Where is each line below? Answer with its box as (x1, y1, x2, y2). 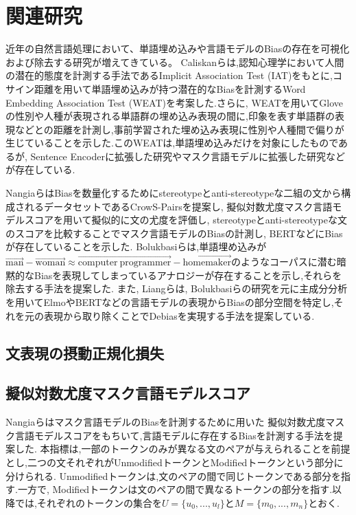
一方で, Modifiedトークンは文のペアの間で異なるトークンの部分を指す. (17, 482, 333, 496)
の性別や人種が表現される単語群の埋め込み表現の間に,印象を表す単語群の (5, 109, 335, 123)
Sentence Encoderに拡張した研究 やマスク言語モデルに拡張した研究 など (30, 149, 345, 163)
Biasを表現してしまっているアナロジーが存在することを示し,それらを (34, 267, 342, 282)
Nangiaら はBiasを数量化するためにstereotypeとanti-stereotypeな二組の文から (5, 186, 342, 200)
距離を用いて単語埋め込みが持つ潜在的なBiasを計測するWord (34, 81, 306, 96)
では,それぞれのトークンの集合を (14, 495, 162, 509)
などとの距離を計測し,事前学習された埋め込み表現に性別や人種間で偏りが (14, 122, 344, 136)
